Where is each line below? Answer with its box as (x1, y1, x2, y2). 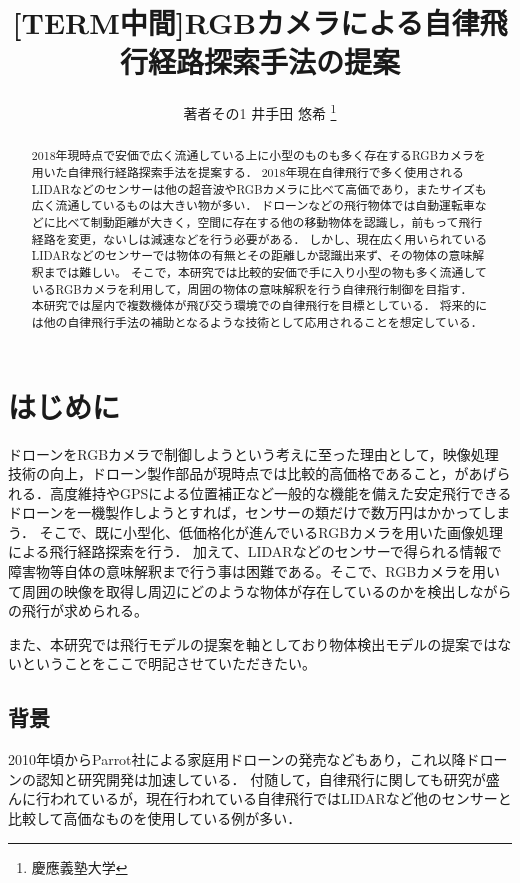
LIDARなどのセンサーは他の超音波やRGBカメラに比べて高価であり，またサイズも (31, 180, 487, 197)
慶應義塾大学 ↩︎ (31, 856, 128, 877)
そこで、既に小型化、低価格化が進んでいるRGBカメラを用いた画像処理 (39, 521, 504, 542)
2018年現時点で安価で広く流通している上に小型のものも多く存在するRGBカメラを (31, 147, 486, 164)
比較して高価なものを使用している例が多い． (8, 808, 302, 829)
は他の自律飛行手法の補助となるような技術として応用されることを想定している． (31, 313, 483, 330)
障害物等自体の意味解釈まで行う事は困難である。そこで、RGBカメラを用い (8, 561, 501, 582)
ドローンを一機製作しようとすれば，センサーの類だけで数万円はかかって (8, 502, 483, 523)
